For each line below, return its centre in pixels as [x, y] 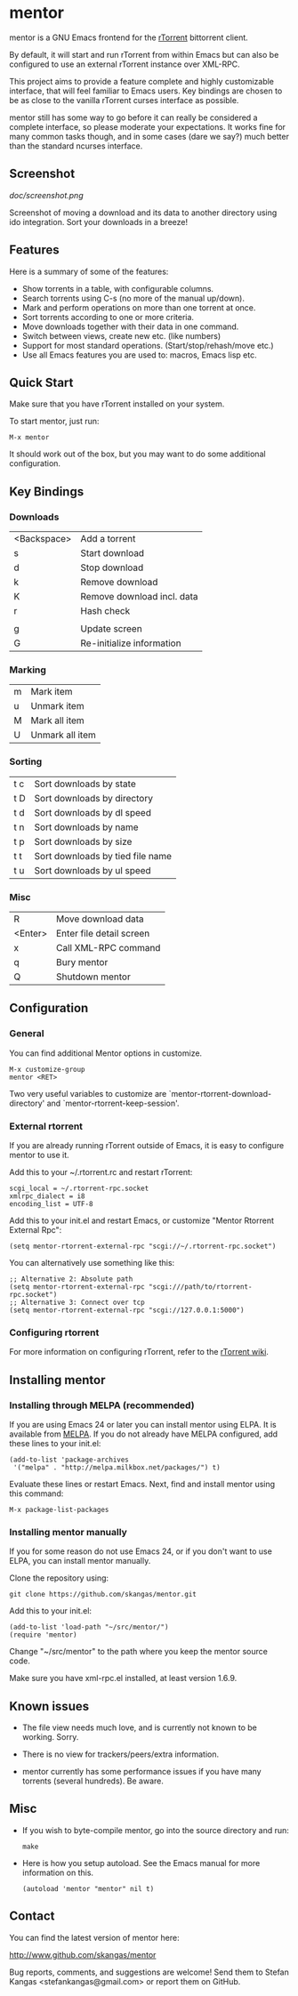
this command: [36, 1493]
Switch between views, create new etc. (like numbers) [121, 335]
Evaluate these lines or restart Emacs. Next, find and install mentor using [142, 1484]
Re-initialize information [130, 643]
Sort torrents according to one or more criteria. [108, 317]
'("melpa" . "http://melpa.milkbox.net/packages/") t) [117, 1467]
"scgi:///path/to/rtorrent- [200, 1287]
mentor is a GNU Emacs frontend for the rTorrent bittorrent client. [129, 37]
